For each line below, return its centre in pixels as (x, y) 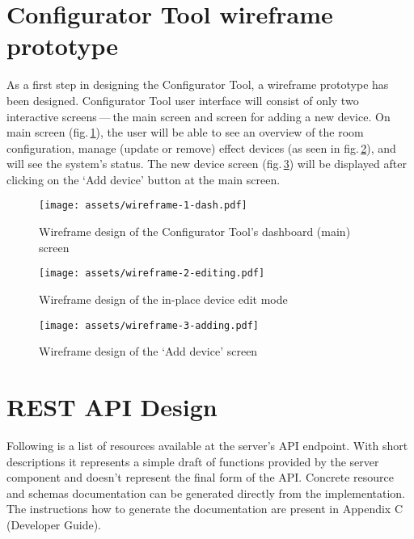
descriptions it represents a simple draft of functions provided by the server (193, 461)
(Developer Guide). (54, 524)
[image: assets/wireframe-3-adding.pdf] (149, 325)
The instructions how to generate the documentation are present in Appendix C (205, 509)
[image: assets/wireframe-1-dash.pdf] (143, 206)
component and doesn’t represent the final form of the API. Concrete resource (200, 477)
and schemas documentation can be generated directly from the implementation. (206, 493)
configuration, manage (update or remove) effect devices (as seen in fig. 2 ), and (201, 147)
